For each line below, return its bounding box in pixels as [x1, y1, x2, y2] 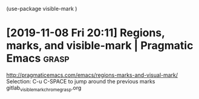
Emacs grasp [6, 52, 70, 65]
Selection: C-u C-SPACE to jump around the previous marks [6, 77, 155, 85]
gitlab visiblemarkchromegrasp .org [6, 84, 82, 92]
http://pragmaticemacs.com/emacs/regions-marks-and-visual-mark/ [6, 71, 178, 79]
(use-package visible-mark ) [6, 5, 77, 12]
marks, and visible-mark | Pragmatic [6, 39, 194, 53]
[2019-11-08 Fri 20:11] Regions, [6, 26, 165, 40]
